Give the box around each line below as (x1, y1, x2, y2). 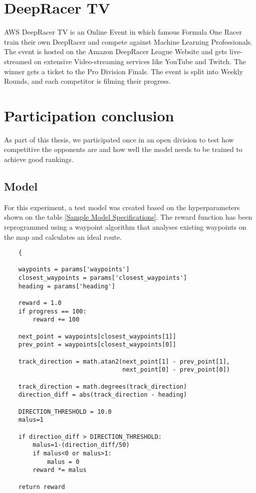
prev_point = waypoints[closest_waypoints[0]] (18, 341, 176, 349)
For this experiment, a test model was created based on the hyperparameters (4, 202, 240, 212)
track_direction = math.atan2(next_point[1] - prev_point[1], (18, 358, 230, 365)
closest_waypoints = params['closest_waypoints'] (18, 274, 187, 282)
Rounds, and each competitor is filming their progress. (4, 76, 171, 86)
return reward (18, 483, 65, 490)
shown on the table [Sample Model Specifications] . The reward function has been (4, 212, 252, 222)
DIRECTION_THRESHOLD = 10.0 (18, 408, 112, 415)
